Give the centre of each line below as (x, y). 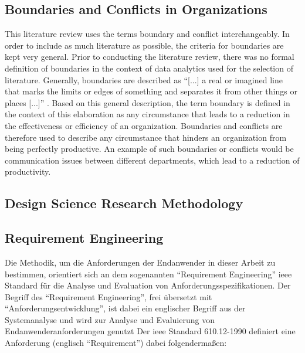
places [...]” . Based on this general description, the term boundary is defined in (148, 102)
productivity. (28, 172)
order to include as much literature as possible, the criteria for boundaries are (144, 45)
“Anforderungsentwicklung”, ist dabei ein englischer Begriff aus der (125, 308)
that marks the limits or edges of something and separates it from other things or (151, 91)
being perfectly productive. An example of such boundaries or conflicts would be (149, 149)
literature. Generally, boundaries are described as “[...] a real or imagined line (144, 79)
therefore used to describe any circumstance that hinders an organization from (146, 137)
